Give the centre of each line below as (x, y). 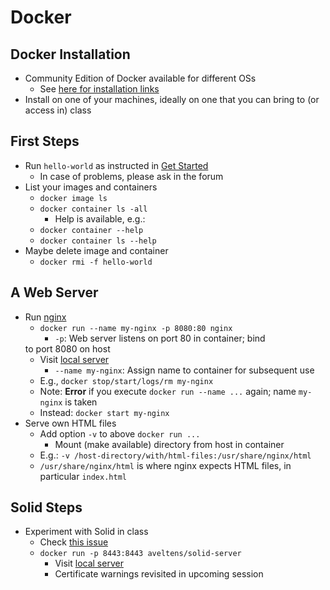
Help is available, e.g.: (100, 218)
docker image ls (73, 198)
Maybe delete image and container (96, 250)
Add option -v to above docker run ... (120, 433)
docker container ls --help (98, 241)
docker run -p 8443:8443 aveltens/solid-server (140, 554)
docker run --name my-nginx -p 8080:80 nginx (136, 328)
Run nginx (45, 317)
